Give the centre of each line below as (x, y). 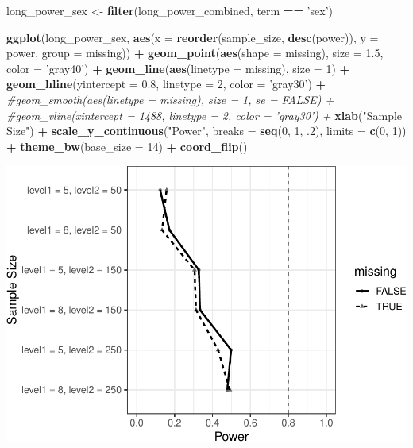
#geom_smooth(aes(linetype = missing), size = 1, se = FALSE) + (170, 99)
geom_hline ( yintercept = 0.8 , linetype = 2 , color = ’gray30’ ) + (166, 84)
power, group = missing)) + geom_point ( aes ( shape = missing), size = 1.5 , (195, 53)
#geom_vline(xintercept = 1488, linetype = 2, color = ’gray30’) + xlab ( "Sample (205, 115)
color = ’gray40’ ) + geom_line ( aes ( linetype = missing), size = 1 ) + (178, 68)
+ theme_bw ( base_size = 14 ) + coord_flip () (127, 146)
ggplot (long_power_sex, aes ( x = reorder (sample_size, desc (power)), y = (193, 37)
